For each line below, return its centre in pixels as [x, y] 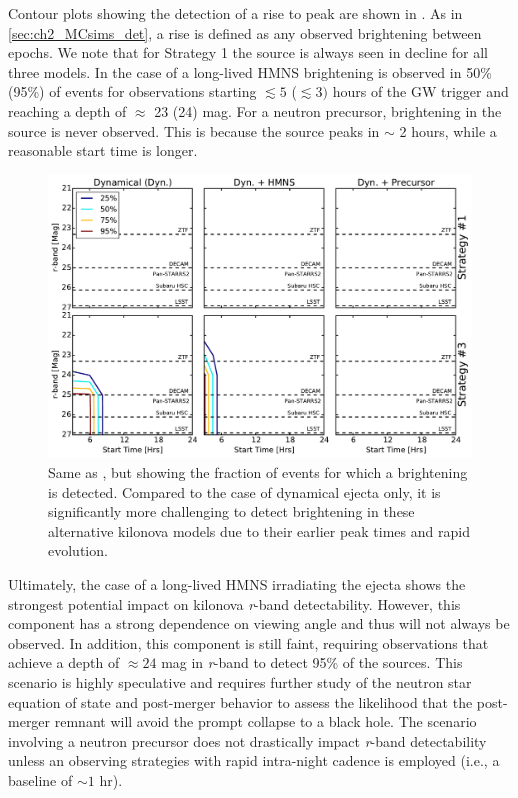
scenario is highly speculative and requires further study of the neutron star [240, 681]
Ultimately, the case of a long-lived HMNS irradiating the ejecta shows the [237, 583]
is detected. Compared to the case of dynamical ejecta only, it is [244, 491]
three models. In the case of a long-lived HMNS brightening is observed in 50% [250, 71]
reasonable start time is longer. [103, 150]
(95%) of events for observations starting [132, 91]
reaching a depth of [67, 110]
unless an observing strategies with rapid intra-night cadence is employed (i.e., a [254, 760]
